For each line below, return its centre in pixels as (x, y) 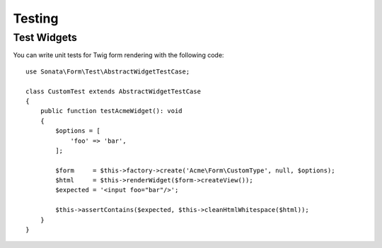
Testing (36, 18)
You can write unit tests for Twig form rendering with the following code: (118, 55)
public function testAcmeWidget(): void (111, 111)
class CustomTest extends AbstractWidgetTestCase (114, 91)
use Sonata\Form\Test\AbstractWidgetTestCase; (108, 71)
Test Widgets (45, 37)
